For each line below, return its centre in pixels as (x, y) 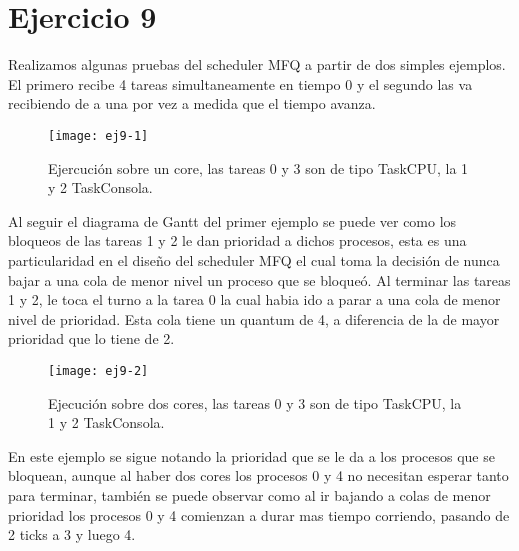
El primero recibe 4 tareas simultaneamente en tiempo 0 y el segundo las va (240, 83)
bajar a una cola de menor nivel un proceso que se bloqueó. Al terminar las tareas (259, 279)
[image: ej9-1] (98, 135)
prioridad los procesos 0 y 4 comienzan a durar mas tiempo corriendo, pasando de (259, 514)
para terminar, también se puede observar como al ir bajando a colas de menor (249, 494)
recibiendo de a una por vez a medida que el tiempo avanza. (192, 103)
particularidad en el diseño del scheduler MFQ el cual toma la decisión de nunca (254, 259)
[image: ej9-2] (98, 370)
